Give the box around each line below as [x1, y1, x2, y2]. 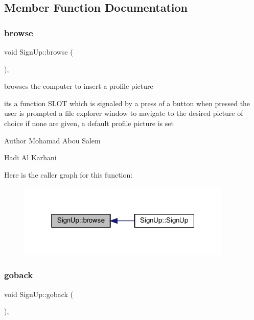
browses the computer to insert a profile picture [4, 81, 153, 91]
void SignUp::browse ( [4, 46, 73, 57]
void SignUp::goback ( [4, 288, 73, 299]
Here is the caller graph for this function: [4, 169, 133, 180]
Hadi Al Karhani [4, 152, 57, 163]
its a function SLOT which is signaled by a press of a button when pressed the [4, 97, 250, 108]
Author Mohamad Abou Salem [4, 135, 101, 145]
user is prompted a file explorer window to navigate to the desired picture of [4, 108, 243, 118]
